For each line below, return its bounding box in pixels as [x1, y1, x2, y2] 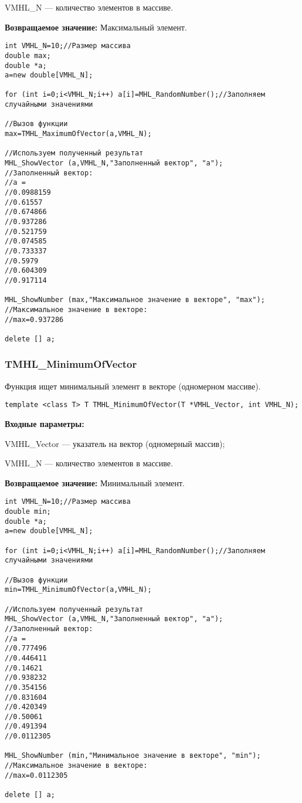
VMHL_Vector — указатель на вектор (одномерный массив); [5, 437, 225, 449]
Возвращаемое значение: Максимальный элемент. [5, 21, 187, 33]
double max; [5, 51, 51, 60]
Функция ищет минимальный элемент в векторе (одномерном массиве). [5, 380, 261, 392]
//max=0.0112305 [5, 771, 68, 780]
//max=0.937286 [5, 315, 64, 324]
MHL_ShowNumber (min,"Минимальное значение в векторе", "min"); [5, 751, 261, 760]
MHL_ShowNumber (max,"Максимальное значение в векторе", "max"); [5, 296, 265, 304]
